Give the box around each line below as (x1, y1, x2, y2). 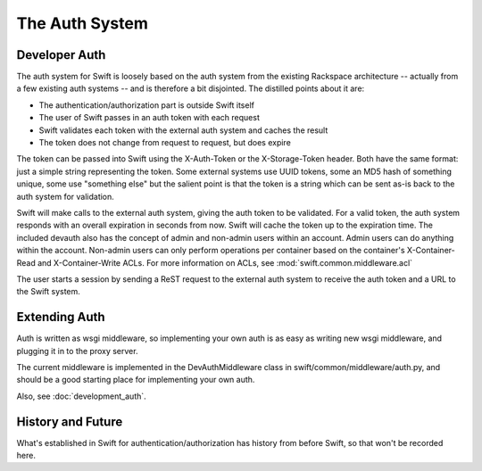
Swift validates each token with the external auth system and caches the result (38, 125, 328, 136)
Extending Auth (16, 310, 106, 325)
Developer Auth (16, 47, 106, 62)
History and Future (16, 414, 123, 429)
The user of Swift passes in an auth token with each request (38, 112, 261, 123)
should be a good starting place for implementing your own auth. (16, 375, 255, 385)
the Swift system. (16, 286, 80, 297)
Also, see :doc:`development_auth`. (16, 391, 146, 401)
